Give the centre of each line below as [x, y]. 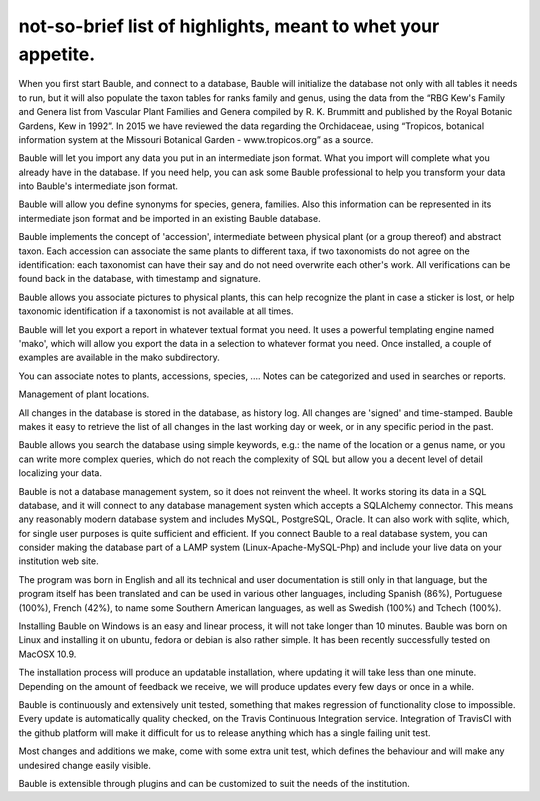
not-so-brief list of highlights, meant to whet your [229, 26]
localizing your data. [60, 473]
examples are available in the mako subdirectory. [119, 357]
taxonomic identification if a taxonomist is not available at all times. [156, 311]
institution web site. [58, 561]
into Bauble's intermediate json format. [98, 186]
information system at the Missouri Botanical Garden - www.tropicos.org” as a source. [196, 139]
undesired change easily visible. [85, 765]
